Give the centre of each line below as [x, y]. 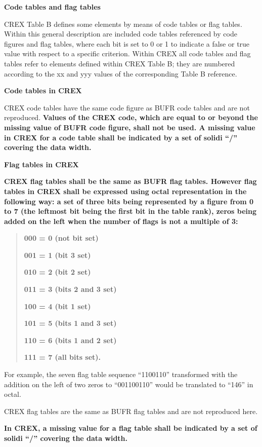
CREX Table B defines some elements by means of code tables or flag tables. [123, 24]
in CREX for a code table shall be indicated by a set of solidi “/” [121, 137]
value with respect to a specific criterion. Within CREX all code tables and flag [127, 53]
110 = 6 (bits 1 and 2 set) [70, 340]
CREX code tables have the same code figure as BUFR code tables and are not [127, 107]
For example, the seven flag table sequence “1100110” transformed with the [121, 374]
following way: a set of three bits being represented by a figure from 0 [129, 201]
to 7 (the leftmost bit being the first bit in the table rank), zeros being [130, 211]
